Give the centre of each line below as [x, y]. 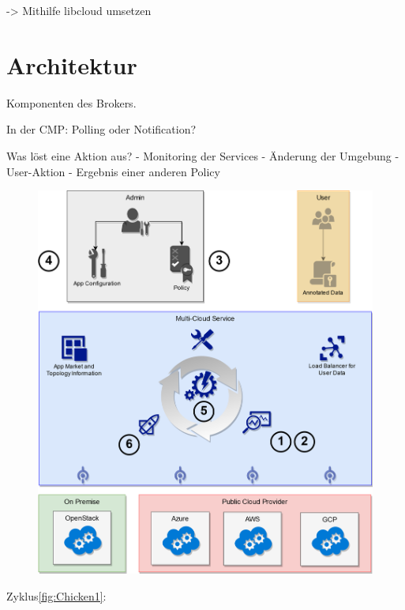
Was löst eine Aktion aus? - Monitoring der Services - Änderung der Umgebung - [203, 155]
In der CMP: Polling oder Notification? [101, 129]
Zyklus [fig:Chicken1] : [56, 595]
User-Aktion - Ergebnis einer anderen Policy [113, 171]
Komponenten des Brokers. [71, 102]
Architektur [72, 64]
